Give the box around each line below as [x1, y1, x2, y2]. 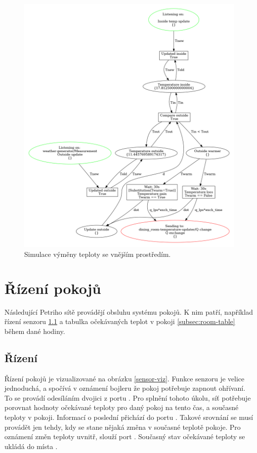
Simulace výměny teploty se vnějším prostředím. [24, 248, 171, 259]
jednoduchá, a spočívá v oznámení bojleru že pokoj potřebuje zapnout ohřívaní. [4, 383, 246, 393]
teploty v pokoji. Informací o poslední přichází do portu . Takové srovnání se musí [4, 412, 253, 422]
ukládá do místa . [4, 441, 58, 451]
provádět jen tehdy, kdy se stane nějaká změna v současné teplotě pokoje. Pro [4, 421, 241, 432]
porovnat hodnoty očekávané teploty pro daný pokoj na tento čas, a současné [4, 402, 239, 412]
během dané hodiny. [4, 326, 65, 336]
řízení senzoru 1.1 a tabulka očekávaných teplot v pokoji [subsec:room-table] [4, 316, 235, 327]
